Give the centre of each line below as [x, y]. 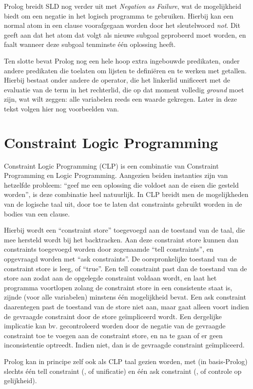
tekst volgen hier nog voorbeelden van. [61, 108]
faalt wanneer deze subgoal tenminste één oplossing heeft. [90, 44]
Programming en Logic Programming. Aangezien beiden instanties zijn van [116, 175]
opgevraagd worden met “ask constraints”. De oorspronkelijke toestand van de [120, 259]
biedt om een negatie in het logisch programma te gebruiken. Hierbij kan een [119, 15]
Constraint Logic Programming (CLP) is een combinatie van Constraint [111, 165]
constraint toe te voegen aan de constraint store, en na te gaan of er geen [113, 335]
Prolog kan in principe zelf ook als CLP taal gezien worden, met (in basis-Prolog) [126, 361]
